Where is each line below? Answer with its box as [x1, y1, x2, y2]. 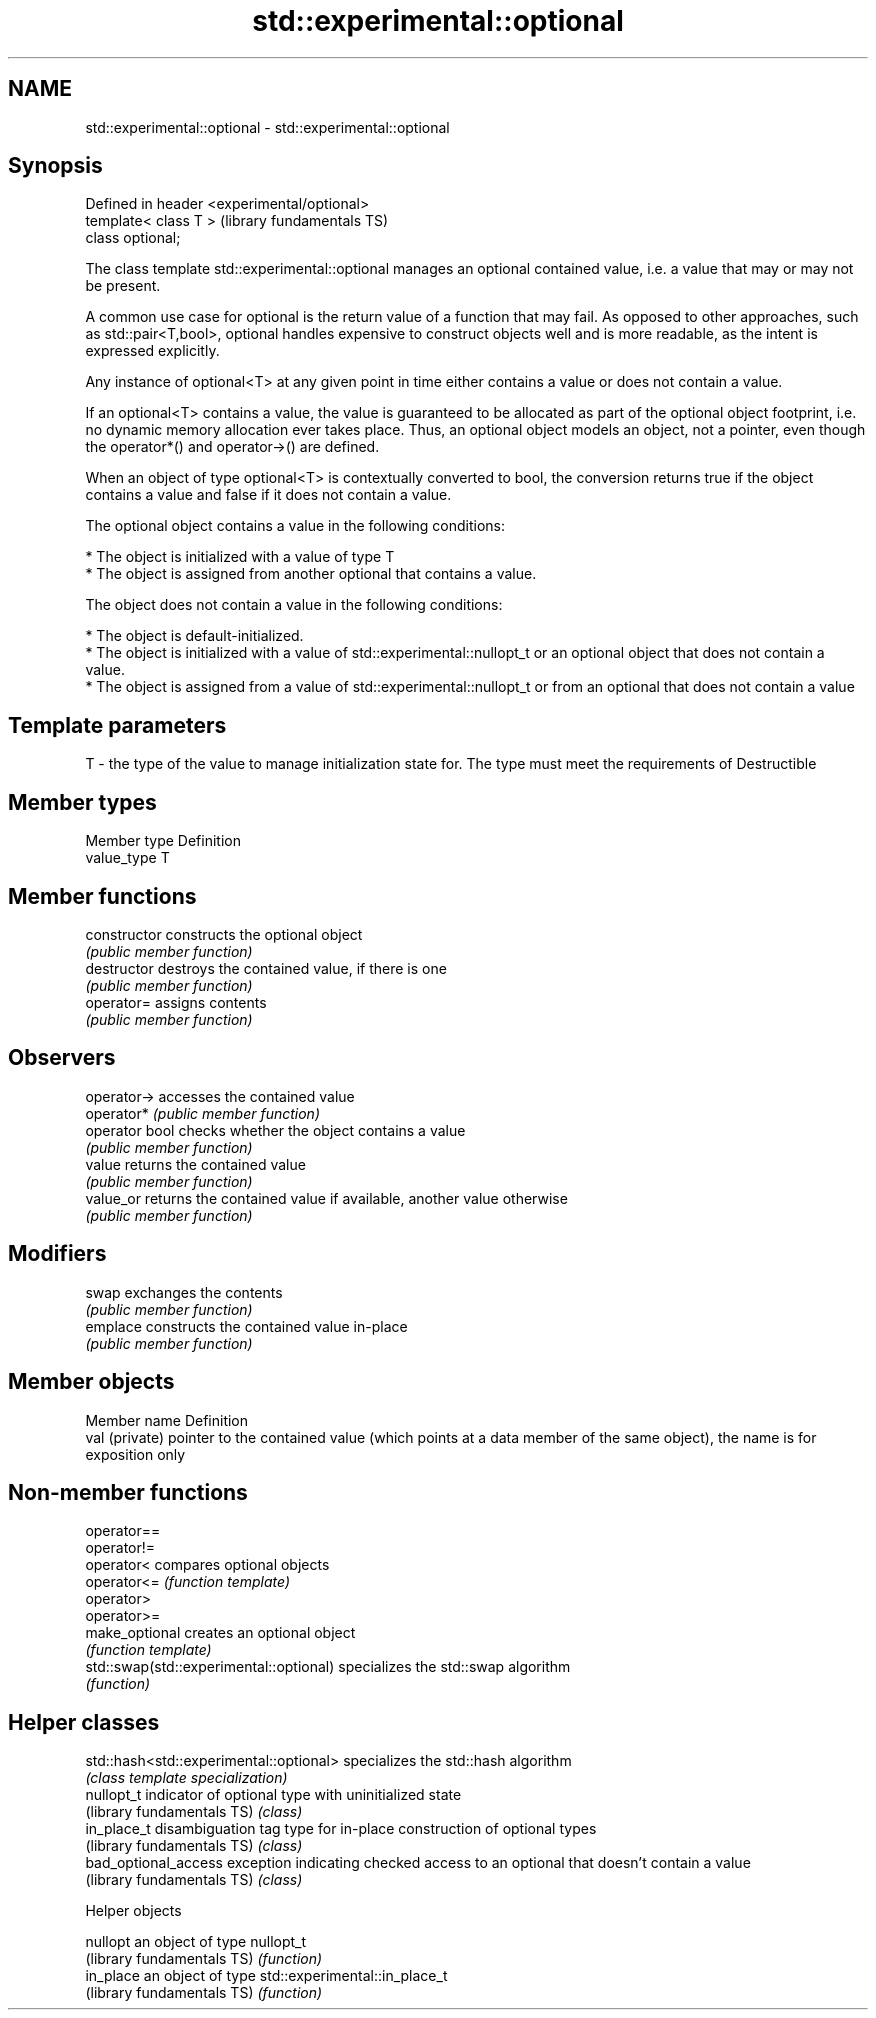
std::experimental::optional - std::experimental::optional [85, 118, 450, 136]
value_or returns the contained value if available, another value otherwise [85, 1189, 568, 1207]
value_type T [85, 849, 170, 867]
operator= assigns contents [85, 993, 267, 1011]
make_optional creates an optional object [85, 1624, 356, 1642]
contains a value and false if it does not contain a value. [85, 486, 452, 504]
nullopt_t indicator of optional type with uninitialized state [85, 1786, 462, 1804]
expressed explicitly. [85, 342, 220, 360]
